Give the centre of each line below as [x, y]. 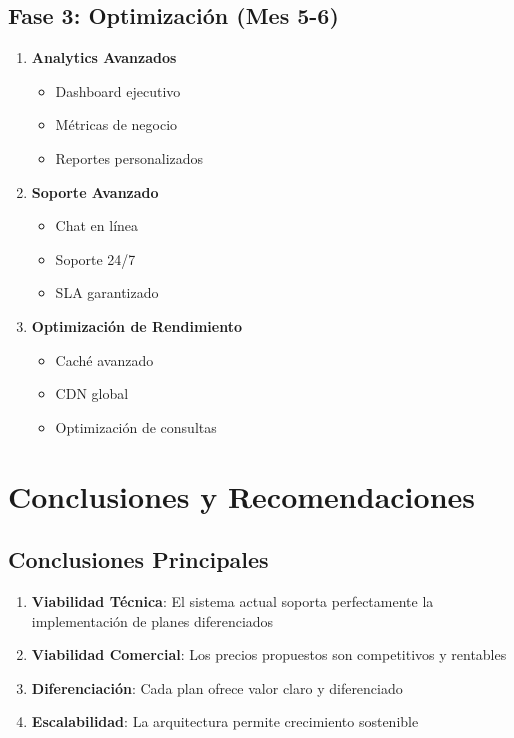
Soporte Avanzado [95, 191]
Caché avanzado [104, 359]
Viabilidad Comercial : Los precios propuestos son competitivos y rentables [269, 654]
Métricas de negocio [116, 124]
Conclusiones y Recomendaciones [241, 495]
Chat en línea [97, 225]
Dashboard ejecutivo [118, 90]
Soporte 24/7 [95, 258]
